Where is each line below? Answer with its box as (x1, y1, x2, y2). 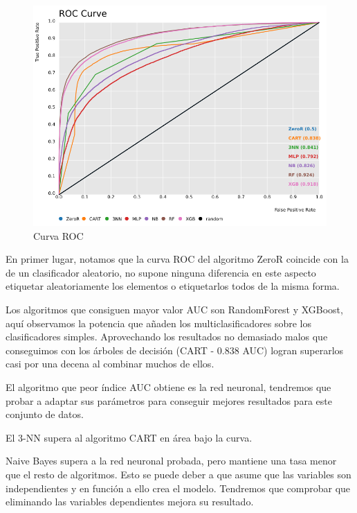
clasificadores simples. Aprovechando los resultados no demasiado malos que (6, 329, 328, 344)
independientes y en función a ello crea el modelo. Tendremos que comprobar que (6, 480, 351, 495)
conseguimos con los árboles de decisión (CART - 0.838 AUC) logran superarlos (6, 342, 344, 357)
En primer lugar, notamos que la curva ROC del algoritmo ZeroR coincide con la (6, 252, 349, 266)
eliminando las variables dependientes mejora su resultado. (6, 494, 254, 509)
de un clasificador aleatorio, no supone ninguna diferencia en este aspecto (6, 265, 316, 279)
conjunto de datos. (6, 407, 84, 421)
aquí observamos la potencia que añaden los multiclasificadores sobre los (6, 315, 312, 330)
